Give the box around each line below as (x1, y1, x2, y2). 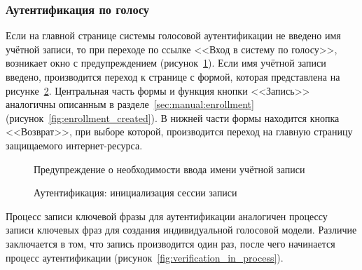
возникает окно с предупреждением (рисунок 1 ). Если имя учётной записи (6, 55, 326, 70)
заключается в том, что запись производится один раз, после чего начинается (6, 236, 335, 250)
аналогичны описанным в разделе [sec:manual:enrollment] (6, 97, 254, 112)
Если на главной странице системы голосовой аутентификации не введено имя (6, 28, 341, 43)
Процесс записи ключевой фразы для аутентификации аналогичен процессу (6, 208, 328, 223)
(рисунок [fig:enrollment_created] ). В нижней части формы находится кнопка (6, 110, 340, 125)
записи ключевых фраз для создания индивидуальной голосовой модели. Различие (6, 222, 357, 237)
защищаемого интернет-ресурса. (6, 137, 143, 152)
